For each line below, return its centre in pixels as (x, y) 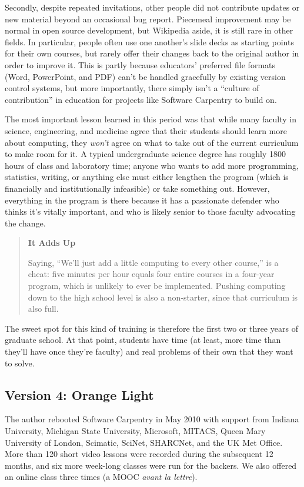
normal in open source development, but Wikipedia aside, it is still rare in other (149, 30)
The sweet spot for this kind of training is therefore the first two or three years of (151, 328)
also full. (43, 308)
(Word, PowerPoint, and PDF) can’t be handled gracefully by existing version (145, 76)
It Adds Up (52, 243)
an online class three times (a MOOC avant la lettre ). (101, 477)
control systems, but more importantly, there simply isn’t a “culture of (132, 88)
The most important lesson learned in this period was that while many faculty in (151, 119)
